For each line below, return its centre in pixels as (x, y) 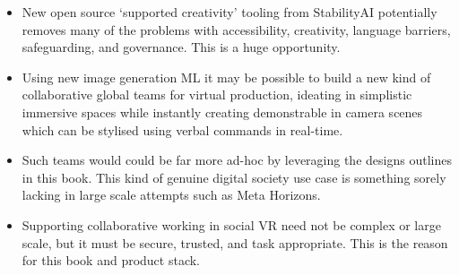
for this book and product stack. (111, 260)
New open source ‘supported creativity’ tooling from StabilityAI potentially (229, 12)
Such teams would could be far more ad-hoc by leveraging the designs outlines (237, 160)
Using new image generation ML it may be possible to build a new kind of (226, 77)
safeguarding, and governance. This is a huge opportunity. (181, 47)
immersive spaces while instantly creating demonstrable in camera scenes (222, 112)
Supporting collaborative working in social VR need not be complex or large (231, 224)
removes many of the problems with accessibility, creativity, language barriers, (236, 29)
